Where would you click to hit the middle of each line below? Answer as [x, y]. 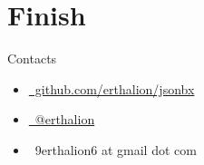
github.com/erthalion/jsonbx [115, 88]
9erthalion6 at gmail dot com [116, 149]
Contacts [32, 58]
